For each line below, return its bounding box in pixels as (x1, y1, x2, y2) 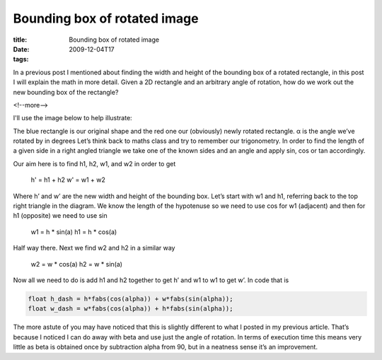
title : (13, 35, 28, 44)
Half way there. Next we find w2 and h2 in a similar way (13, 244, 175, 252)
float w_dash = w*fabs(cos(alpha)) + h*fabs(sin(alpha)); (28, 305, 233, 313)
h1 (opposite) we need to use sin (13, 211, 108, 220)
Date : (13, 45, 30, 53)
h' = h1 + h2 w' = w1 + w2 (30, 175, 105, 184)
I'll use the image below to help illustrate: (13, 114, 132, 122)
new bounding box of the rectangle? (13, 88, 119, 96)
